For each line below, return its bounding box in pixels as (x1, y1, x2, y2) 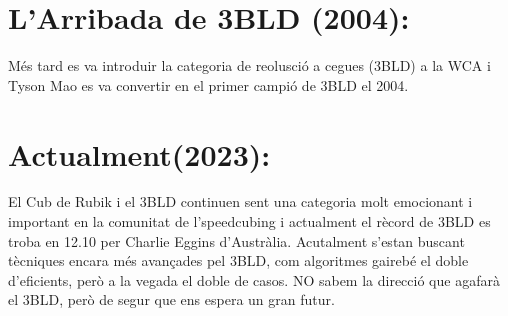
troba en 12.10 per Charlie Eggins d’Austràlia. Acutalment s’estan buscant (8, 230, 465, 251)
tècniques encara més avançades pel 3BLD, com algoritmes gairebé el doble (8, 250, 469, 271)
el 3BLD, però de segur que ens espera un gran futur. (8, 289, 335, 310)
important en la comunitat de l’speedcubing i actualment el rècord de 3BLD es (8, 211, 491, 232)
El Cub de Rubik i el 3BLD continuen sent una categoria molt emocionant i (8, 191, 473, 212)
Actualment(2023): (8, 133, 271, 174)
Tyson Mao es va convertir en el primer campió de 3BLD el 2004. (8, 74, 409, 95)
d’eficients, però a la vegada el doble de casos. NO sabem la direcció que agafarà (8, 269, 500, 290)
